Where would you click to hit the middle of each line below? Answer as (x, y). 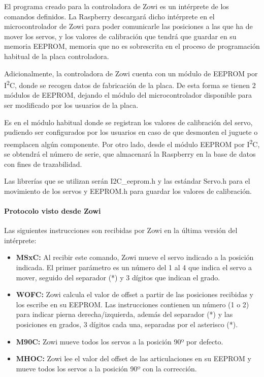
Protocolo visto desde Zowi (53, 211)
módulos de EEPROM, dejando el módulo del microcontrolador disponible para (128, 95)
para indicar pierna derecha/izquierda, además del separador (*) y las (124, 314)
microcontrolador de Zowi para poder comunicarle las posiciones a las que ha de (128, 26)
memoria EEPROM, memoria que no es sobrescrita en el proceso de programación (132, 46)
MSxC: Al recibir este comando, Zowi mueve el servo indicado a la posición (135, 257)
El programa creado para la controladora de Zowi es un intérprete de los (117, 6)
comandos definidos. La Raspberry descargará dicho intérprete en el (109, 16)
